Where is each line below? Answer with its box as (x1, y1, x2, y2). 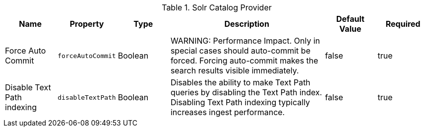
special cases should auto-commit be (170, 46, 310, 56)
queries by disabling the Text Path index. (170, 87, 322, 97)
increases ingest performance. (170, 107, 285, 117)
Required (385, 19, 421, 29)
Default (336, 14, 364, 24)
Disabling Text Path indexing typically (170, 97, 310, 107)
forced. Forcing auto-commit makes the (170, 56, 318, 65)
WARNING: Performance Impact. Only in (170, 36, 320, 46)
